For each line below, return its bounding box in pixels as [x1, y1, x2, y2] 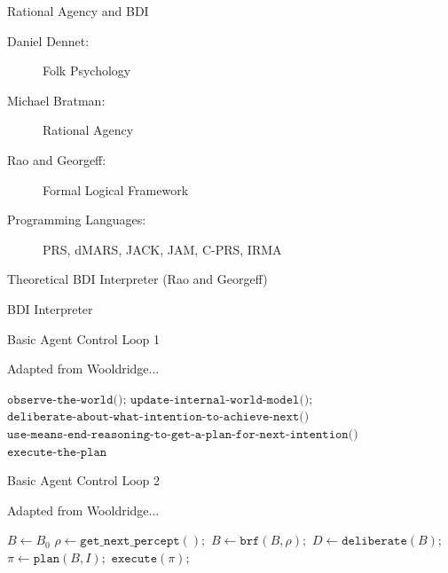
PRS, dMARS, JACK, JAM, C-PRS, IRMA [43, 239, 282, 258]
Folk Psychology [43, 61, 131, 80]
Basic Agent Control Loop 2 [7, 471, 160, 490]
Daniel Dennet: [7, 31, 90, 50]
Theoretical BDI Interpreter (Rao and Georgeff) [7, 270, 268, 288]
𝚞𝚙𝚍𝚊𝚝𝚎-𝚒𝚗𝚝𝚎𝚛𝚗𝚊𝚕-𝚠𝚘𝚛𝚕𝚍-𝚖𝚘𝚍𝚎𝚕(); [130, 393, 313, 406]
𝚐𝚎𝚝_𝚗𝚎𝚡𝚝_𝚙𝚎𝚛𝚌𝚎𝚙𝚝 [80, 535, 180, 548]
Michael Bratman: [7, 90, 106, 109]
